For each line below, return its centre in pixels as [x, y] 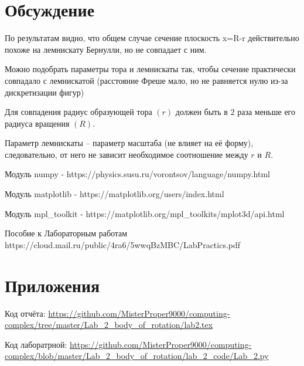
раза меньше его [267, 112]
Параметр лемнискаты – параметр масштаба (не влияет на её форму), [129, 143]
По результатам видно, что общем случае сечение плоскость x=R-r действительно [152, 38]
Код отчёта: [25, 313]
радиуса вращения [37, 123]
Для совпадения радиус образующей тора [78, 112]
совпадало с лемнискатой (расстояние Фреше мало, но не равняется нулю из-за [146, 80]
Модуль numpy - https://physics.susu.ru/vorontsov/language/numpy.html [137, 174]
